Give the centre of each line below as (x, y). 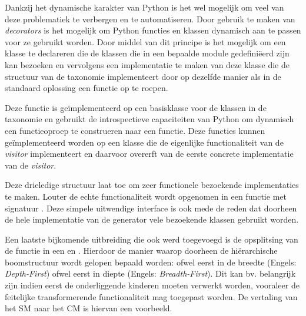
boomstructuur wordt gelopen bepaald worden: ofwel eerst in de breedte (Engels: (151, 262)
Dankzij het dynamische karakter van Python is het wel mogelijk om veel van (144, 7)
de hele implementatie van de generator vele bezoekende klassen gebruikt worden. (152, 219)
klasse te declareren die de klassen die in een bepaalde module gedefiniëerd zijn (147, 53)
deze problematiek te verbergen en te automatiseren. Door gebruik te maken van (150, 19)
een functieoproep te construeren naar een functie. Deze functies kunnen (135, 130)
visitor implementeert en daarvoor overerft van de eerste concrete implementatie (149, 154)
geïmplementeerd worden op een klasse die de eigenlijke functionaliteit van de (144, 142)
